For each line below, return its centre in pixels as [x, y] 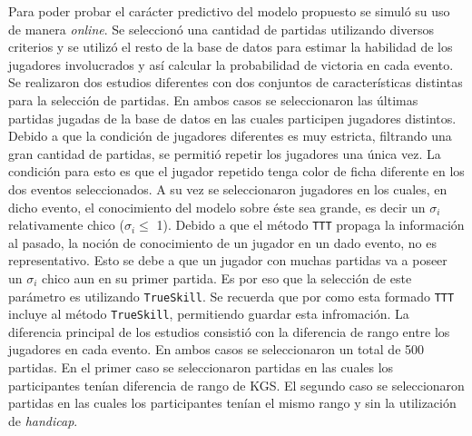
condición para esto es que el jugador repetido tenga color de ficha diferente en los [236, 171]
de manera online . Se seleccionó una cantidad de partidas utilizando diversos [221, 29]
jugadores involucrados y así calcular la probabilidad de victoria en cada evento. [231, 64]
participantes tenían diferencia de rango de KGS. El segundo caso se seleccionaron [236, 385]
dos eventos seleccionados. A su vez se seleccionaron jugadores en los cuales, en [228, 188]
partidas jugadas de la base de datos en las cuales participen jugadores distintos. [232, 118]
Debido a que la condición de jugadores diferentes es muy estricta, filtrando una [230, 136]
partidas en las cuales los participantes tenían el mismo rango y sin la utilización [232, 403]
